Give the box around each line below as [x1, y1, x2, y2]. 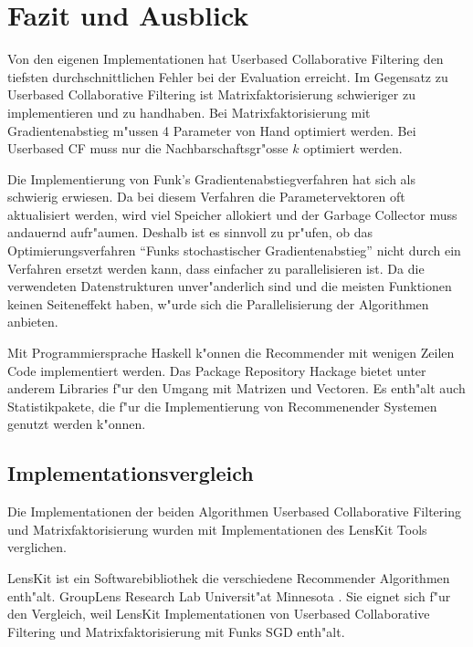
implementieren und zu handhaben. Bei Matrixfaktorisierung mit [7, 102, 371, 121]
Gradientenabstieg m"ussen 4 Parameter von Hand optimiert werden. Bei [7, 120, 416, 140]
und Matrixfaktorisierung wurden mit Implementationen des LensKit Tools [7, 519, 427, 538]
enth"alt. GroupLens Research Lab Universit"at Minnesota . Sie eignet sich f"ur [7, 586, 451, 605]
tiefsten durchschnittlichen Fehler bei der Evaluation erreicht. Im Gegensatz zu [7, 67, 448, 86]
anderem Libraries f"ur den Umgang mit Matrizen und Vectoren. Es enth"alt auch [7, 379, 466, 398]
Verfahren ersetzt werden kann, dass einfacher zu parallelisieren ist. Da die [7, 258, 425, 277]
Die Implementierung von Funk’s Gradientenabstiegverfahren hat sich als [7, 169, 416, 188]
